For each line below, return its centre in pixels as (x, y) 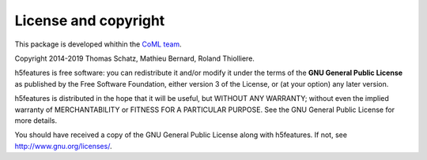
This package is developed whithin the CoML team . (98, 44)
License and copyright (90, 20)
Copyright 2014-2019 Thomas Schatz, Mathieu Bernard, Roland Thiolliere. (134, 58)
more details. (36, 120)
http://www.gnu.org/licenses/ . (63, 146)
